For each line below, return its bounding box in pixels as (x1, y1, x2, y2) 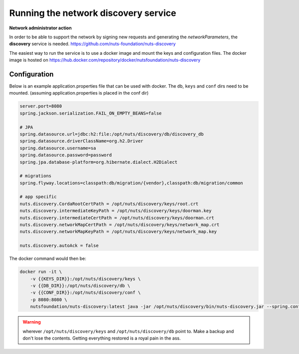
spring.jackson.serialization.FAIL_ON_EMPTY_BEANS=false (19, 110, 162, 116)
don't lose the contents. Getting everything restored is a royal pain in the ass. (22, 335, 181, 341)
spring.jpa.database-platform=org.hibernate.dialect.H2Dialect (19, 159, 178, 165)
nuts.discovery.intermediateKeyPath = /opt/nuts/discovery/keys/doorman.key (19, 208, 212, 214)
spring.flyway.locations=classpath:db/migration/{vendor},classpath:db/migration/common (19, 180, 244, 186)
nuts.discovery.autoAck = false (19, 243, 99, 248)
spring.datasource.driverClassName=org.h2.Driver (19, 138, 144, 144)
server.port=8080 (19, 104, 62, 109)
